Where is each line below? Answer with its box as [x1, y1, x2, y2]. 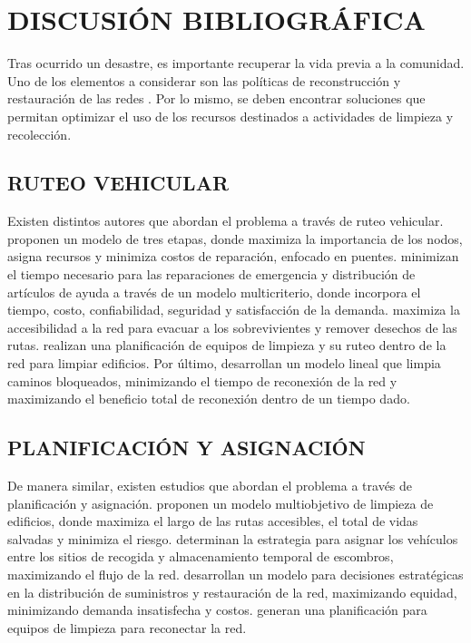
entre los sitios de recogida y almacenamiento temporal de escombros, [7, 547, 394, 566]
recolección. [7, 124, 72, 143]
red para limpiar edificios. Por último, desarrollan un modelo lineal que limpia [7, 354, 441, 373]
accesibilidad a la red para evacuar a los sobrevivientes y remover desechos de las [7, 317, 457, 336]
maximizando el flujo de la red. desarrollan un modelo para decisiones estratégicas [7, 565, 464, 583]
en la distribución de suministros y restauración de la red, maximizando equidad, [7, 582, 457, 601]
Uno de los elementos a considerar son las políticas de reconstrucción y [7, 71, 401, 90]
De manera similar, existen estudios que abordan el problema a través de [7, 476, 413, 495]
